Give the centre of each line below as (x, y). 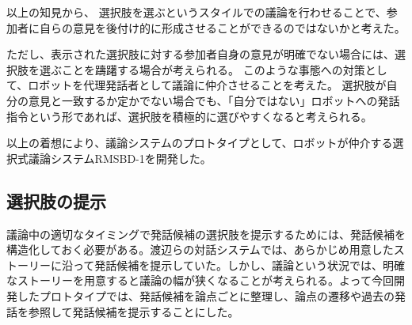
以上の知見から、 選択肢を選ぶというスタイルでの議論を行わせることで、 (196, 12)
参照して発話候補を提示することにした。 (134, 311)
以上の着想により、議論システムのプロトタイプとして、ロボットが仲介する (200, 143)
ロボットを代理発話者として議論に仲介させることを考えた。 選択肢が (207, 85)
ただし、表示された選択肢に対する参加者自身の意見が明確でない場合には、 (200, 54)
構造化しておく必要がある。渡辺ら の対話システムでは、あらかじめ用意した (200, 249)
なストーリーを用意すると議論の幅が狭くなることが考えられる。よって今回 (200, 280)
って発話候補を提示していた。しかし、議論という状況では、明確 (238, 265)
